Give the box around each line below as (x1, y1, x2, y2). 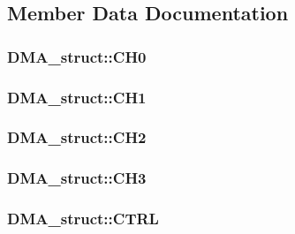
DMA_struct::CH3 (7, 167, 147, 189)
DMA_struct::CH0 (7, 45, 147, 67)
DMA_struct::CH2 (7, 126, 147, 148)
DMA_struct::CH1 (7, 86, 147, 108)
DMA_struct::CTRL (7, 208, 159, 230)
